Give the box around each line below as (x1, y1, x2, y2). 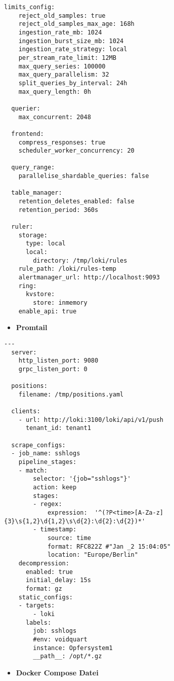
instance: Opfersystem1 (33, 644, 113, 652)
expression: (47, 509, 88, 516)
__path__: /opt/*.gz (33, 653, 102, 660)
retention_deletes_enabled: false (18, 198, 135, 205)
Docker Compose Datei (16, 667, 99, 677)
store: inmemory (33, 299, 88, 306)
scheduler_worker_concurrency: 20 (18, 147, 135, 155)
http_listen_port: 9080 (18, 357, 99, 365)
